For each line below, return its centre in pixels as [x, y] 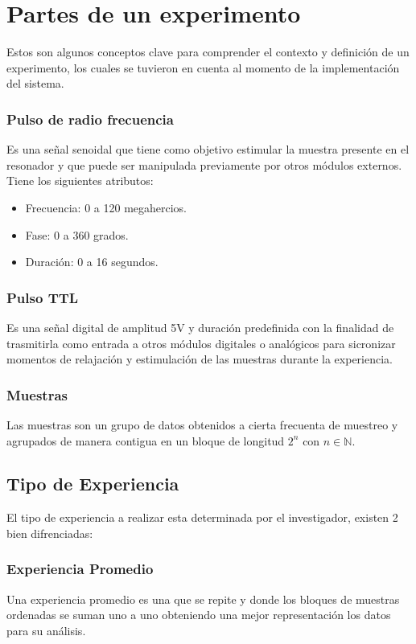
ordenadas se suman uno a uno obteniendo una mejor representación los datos [199, 615]
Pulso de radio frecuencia [90, 119]
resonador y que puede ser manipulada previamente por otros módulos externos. [204, 164]
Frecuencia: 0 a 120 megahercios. [106, 207]
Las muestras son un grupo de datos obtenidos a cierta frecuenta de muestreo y [202, 424]
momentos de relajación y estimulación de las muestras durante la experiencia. [200, 359]
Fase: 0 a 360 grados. [77, 234]
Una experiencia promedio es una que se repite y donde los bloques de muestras [203, 599]
